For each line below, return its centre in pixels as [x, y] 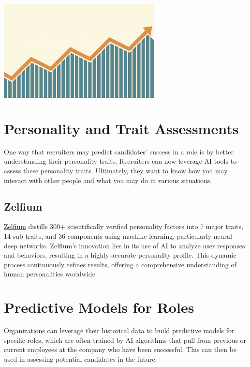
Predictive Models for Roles [99, 307]
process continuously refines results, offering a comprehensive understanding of [120, 264]
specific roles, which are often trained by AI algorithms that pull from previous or [125, 340]
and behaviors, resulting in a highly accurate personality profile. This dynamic [120, 255]
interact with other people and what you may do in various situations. [108, 180]
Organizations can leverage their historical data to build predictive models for [119, 330]
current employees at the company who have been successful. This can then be [120, 349]
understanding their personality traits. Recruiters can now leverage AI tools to [120, 161]
